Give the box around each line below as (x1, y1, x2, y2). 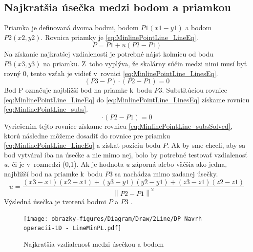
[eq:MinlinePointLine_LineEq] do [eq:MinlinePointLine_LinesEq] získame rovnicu (4, 94, 250, 104)
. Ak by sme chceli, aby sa (167, 140, 246, 150)
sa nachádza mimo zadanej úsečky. (115, 168, 218, 178)
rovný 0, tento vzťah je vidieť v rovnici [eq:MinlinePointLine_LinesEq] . (4, 68, 218, 78)
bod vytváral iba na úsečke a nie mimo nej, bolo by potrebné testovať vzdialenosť (4, 149, 248, 159)
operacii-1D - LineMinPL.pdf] (23, 225, 122, 232)
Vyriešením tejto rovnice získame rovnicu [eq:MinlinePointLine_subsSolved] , (4, 120, 232, 131)
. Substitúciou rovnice (162, 85, 227, 95)
